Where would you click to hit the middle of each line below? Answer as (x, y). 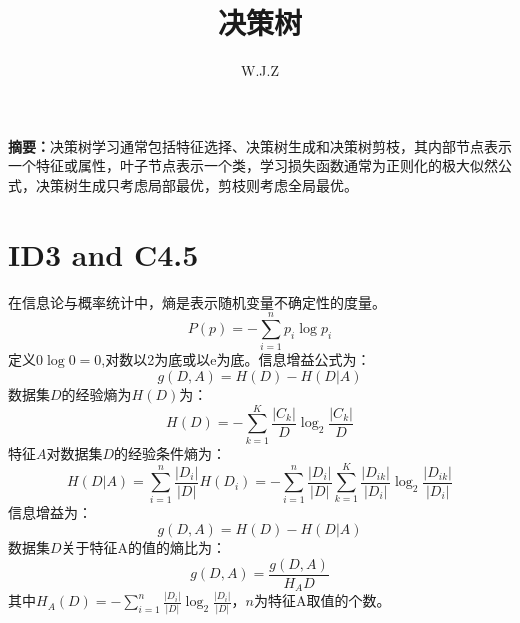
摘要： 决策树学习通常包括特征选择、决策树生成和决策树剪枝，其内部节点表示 (260, 145)
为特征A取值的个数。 (322, 600)
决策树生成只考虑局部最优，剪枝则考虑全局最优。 (196, 184)
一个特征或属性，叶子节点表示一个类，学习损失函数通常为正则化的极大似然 (253, 165)
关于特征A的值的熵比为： (144, 546)
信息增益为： (50, 512)
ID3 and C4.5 (103, 253)
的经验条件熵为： (170, 452)
